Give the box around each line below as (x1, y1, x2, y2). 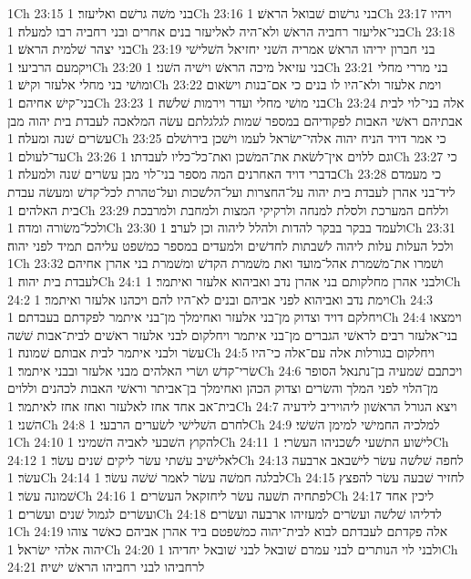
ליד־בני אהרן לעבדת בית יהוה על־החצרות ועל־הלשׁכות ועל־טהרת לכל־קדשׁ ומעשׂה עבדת (7, 181, 456, 201)
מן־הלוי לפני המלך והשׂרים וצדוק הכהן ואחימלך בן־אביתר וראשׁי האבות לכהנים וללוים (7, 378, 438, 398)
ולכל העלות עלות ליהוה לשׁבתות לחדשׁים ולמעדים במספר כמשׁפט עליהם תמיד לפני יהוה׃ (7, 235, 454, 254)
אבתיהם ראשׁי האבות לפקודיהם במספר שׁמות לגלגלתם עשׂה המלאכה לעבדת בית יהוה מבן (7, 110, 463, 129)
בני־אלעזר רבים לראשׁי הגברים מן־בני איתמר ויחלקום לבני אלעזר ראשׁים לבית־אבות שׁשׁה (7, 325, 458, 344)
